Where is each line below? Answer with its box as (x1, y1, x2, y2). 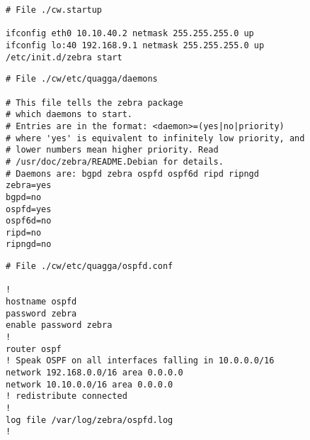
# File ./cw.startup (6, 5, 103, 15)
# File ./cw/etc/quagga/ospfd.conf (6, 261, 173, 272)
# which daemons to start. (6, 109, 132, 120)
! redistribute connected (6, 391, 127, 402)
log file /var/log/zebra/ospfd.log (6, 414, 173, 425)
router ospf (6, 343, 62, 354)
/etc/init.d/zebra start (6, 52, 122, 62)
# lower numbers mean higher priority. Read (6, 145, 219, 155)
